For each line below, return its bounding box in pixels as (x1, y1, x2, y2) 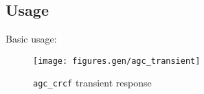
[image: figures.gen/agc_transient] (33, 56, 201, 66)
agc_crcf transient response (33, 75, 152, 90)
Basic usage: (5, 32, 57, 46)
